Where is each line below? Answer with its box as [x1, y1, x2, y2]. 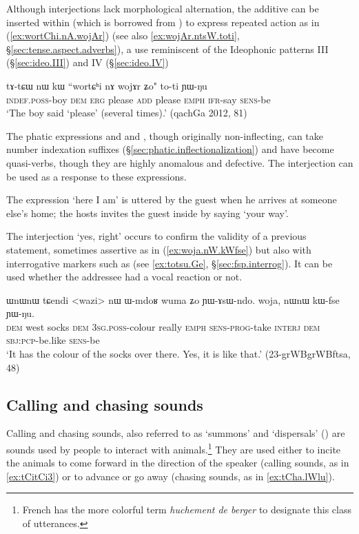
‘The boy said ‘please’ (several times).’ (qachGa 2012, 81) [6, 105, 247, 120]
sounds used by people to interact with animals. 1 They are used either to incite [6, 440, 341, 456]
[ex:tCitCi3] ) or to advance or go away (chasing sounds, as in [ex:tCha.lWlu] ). [6, 469, 335, 483]
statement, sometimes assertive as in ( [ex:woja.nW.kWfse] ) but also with [6, 242, 311, 256]
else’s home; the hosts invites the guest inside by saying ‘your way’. [6, 205, 289, 220]
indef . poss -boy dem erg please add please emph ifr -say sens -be [6, 92, 271, 106]
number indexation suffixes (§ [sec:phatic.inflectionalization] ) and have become [6, 142, 334, 156]
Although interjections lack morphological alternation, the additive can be [6, 1, 319, 15]
